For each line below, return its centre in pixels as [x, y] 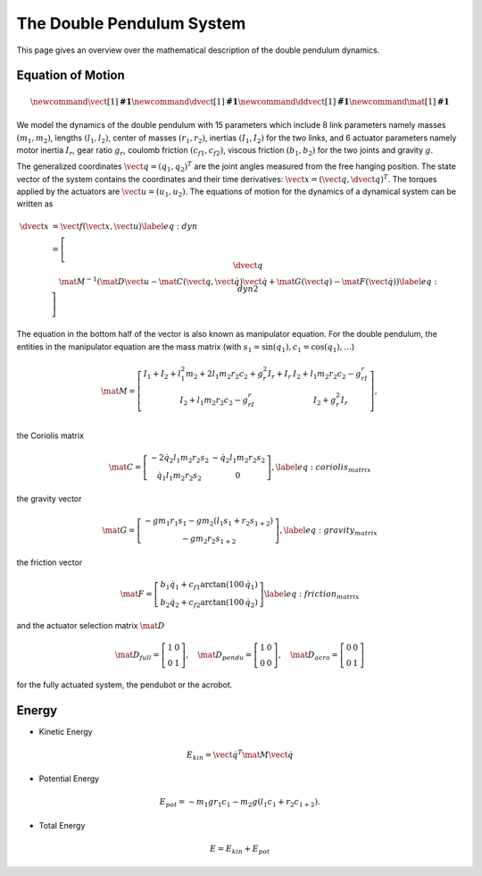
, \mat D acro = [308, 656]
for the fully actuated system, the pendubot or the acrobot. [125, 685]
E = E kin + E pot [240, 849]
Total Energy [62, 825]
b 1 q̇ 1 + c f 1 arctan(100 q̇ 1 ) [209, 585]
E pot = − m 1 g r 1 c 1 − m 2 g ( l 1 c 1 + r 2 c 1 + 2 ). [240, 803]
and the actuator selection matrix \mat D [91, 626]
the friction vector [50, 562]
